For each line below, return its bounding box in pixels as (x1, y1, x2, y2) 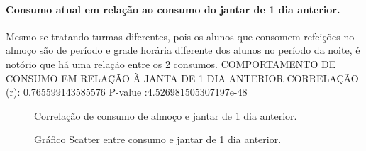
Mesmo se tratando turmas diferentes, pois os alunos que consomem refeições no (6, 28, 355, 43)
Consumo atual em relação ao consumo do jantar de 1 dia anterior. (6, 1, 340, 16)
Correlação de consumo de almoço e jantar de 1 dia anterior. (34, 108, 297, 123)
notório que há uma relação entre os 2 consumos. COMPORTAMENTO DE (6, 56, 336, 71)
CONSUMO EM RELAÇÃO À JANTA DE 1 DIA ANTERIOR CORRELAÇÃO (6, 70, 359, 85)
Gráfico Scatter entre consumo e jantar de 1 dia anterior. (34, 132, 282, 147)
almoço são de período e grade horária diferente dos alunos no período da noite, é (6, 43, 360, 57)
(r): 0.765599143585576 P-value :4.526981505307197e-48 (6, 84, 248, 99)
